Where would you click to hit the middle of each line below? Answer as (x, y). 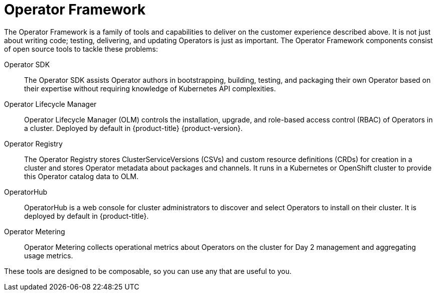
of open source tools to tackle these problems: (81, 49)
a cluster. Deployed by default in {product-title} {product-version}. (133, 128)
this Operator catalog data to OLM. (81, 176)
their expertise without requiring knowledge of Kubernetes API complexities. (150, 88)
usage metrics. (49, 255)
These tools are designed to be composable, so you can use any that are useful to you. (148, 271)
